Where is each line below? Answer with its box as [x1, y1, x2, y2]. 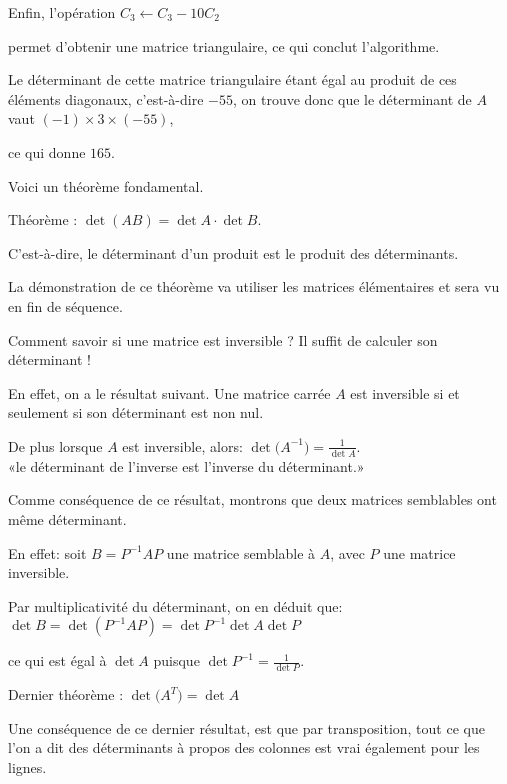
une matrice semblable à [166, 542, 316, 563]
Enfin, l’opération [8, 2, 116, 22]
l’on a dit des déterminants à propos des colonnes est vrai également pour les [8, 737, 480, 758]
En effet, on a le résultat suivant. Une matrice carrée [8, 382, 331, 403]
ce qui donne [8, 141, 86, 162]
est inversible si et [350, 382, 460, 403]
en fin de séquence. [8, 295, 123, 316]
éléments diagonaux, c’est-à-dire [8, 88, 204, 109]
